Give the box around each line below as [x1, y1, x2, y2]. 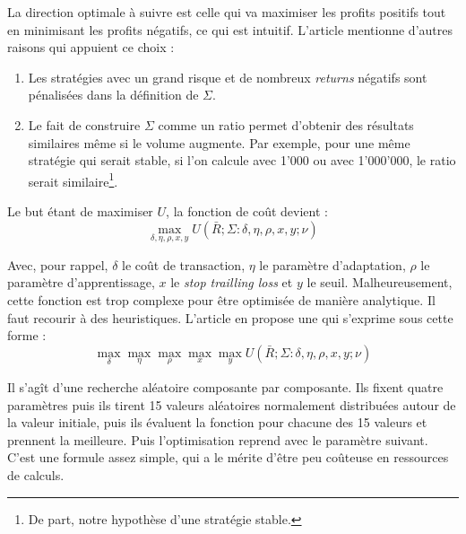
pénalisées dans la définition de [28, 85, 199, 104]
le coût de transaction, [122, 255, 246, 274]
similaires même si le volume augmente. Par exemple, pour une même [28, 133, 410, 152]
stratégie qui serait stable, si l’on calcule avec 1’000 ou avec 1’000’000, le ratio [28, 151, 456, 170]
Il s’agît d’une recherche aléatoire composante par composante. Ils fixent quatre [7, 378, 444, 396]
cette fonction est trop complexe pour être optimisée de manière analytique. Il [7, 291, 436, 309]
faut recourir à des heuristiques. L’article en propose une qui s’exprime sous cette [7, 308, 453, 327]
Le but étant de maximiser [7, 202, 153, 220]
